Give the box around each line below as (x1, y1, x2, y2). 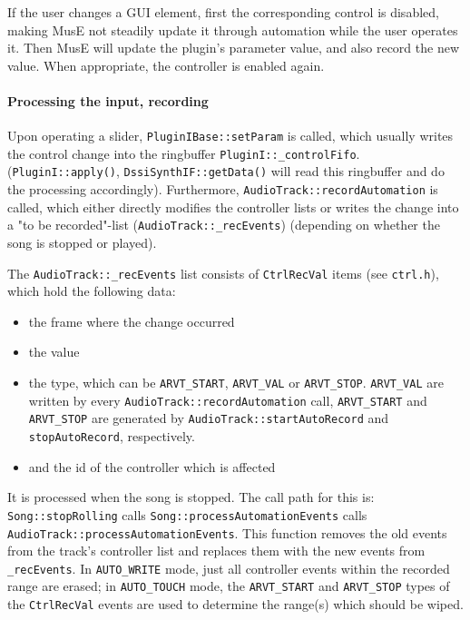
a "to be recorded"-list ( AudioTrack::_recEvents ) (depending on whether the (7, 215, 440, 234)
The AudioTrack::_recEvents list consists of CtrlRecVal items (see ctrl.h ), (7, 263, 439, 282)
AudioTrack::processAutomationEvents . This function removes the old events (7, 523, 447, 542)
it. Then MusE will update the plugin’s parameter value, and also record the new (7, 38, 459, 57)
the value (28, 342, 80, 361)
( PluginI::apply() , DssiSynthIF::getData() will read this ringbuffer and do (7, 162, 445, 181)
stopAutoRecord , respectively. (28, 427, 195, 446)
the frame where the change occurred (28, 311, 235, 330)
